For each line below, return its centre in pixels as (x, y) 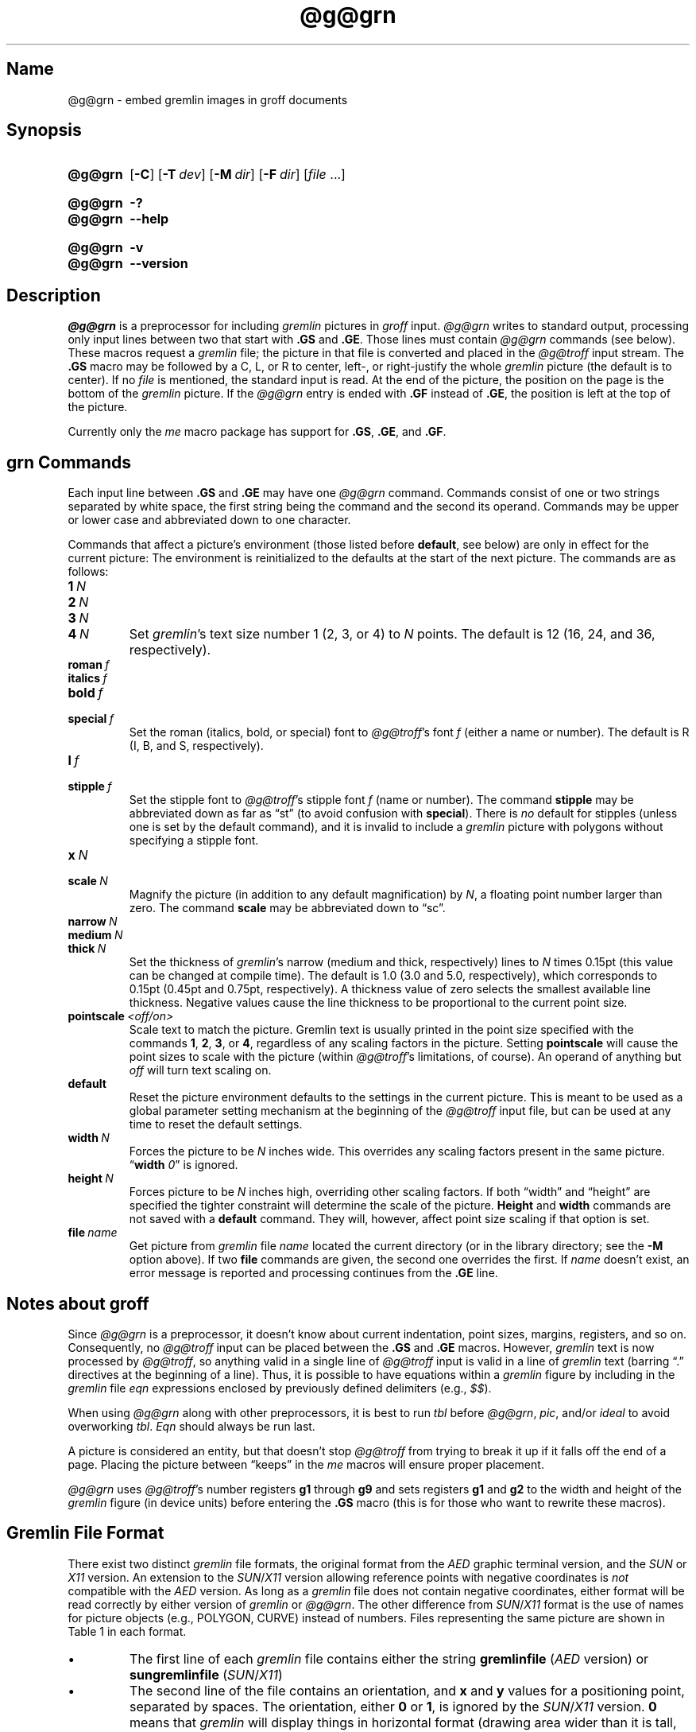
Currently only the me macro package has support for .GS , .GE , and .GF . (257, 432)
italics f (87, 678)
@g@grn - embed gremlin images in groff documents (208, 99)
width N (89, 1138)
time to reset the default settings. (216, 1124)
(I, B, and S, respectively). (196, 746)
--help (149, 219)
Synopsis (44, 130)
